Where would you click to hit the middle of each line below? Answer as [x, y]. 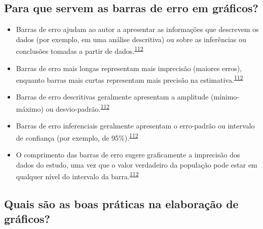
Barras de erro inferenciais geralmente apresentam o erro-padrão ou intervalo [135, 126]
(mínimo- [225, 97]
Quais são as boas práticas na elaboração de [121, 204]
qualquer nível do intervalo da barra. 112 [77, 176]
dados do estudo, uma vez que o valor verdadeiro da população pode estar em [137, 164]
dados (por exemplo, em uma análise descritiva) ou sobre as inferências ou [131, 39]
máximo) [30, 108]
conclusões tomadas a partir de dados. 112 [80, 50]
